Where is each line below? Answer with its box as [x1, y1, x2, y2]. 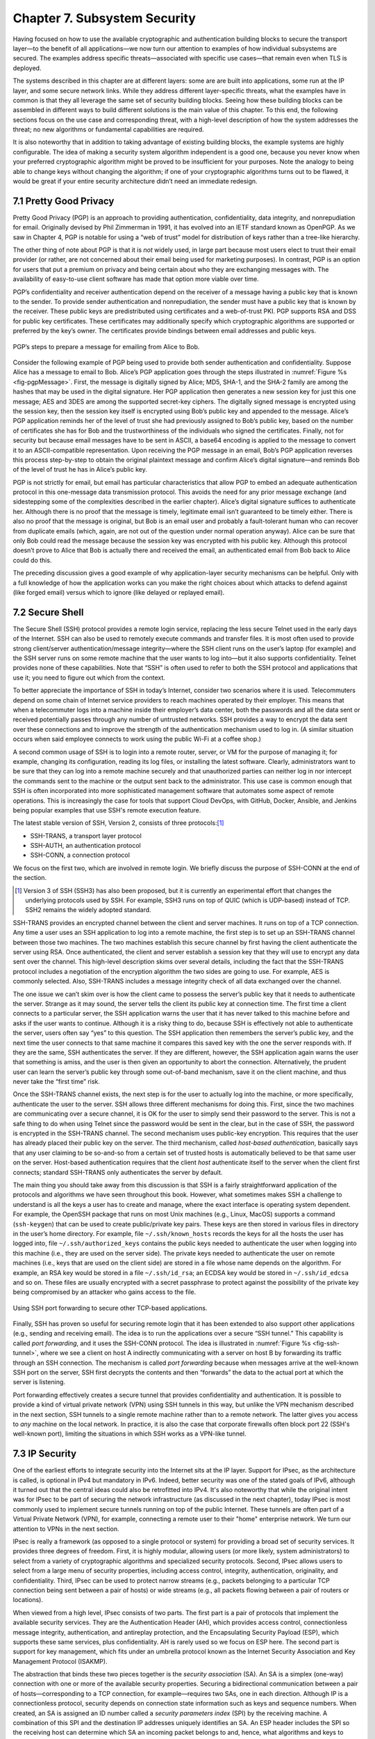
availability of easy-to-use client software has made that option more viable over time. [12, 275, 260, 283]
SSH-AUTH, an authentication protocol [30, 842, 142, 850]
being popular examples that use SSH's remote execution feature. [12, 806, 201, 814]
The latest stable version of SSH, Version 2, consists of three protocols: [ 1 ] [12, 819, 224, 827]
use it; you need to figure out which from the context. [12, 673, 166, 682]
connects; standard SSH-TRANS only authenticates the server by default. [12, 1168, 223, 1176]
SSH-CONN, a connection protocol [30, 851, 130, 859]
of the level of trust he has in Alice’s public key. [12, 465, 147, 474]
